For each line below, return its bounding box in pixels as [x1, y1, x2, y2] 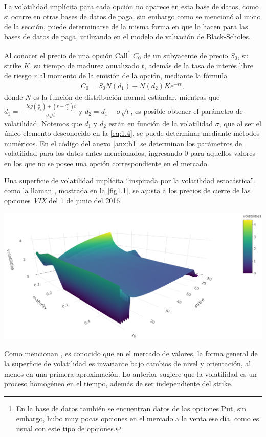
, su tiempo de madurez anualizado [30, 60, 140, 71]
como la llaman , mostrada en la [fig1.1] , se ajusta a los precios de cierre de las [4, 185, 251, 196]
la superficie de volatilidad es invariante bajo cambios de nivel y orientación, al [4, 358, 251, 369]
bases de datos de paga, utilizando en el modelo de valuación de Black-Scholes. [4, 31, 251, 41]
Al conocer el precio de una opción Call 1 [4, 49, 131, 61]
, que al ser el [219, 118, 261, 128]
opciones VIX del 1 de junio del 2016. [4, 195, 122, 205]
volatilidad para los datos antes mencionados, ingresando [4, 148, 182, 158]
